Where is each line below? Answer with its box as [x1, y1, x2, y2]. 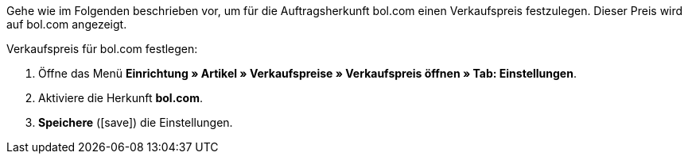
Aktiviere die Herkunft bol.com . [38, 91, 203, 105]
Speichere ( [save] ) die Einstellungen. [38, 116, 233, 129]
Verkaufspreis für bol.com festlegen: [6, 42, 198, 55]
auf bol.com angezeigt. [6, 17, 127, 31]
